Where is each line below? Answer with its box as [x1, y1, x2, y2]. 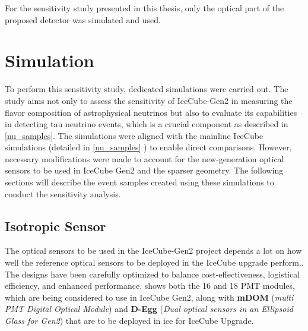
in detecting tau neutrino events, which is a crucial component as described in [5, 118, 288, 130]
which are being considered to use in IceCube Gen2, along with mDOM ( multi [5, 291, 294, 303]
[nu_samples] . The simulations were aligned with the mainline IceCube [5, 129, 263, 141]
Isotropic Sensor [5, 216, 106, 235]
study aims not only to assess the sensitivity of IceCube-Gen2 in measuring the [5, 94, 293, 106]
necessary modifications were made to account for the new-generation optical [5, 152, 284, 165]
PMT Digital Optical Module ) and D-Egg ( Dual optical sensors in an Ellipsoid [5, 302, 293, 315]
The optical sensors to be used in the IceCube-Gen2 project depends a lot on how [5, 244, 302, 257]
